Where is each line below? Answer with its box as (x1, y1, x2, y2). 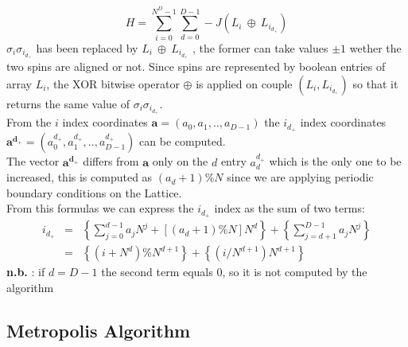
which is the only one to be (269, 153, 402, 170)
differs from (83, 153, 139, 170)
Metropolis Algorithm (6, 318, 191, 342)
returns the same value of (6, 95, 130, 111)
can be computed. (139, 133, 226, 150)
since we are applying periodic (227, 169, 374, 185)
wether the (349, 39, 402, 56)
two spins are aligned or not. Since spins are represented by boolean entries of (6, 58, 386, 75)
